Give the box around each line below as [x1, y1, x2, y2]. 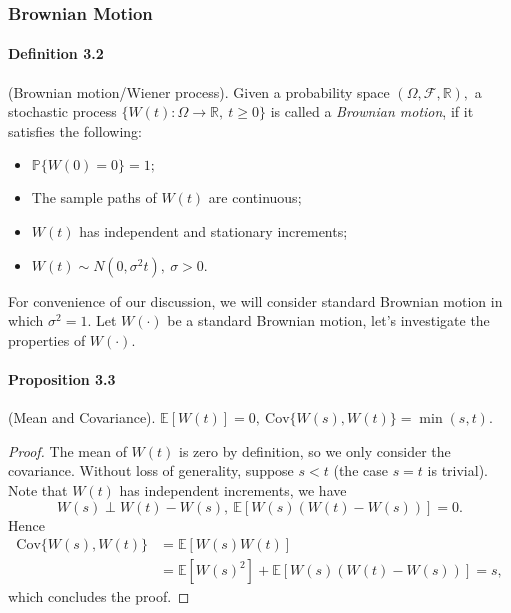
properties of [8, 329, 86, 350]
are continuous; [208, 187, 302, 208]
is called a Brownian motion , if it [270, 101, 474, 122]
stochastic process [8, 101, 117, 122]
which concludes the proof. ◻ [8, 586, 190, 607]
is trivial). [427, 460, 488, 481]
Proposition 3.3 [8, 368, 116, 389]
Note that [8, 479, 68, 500]
